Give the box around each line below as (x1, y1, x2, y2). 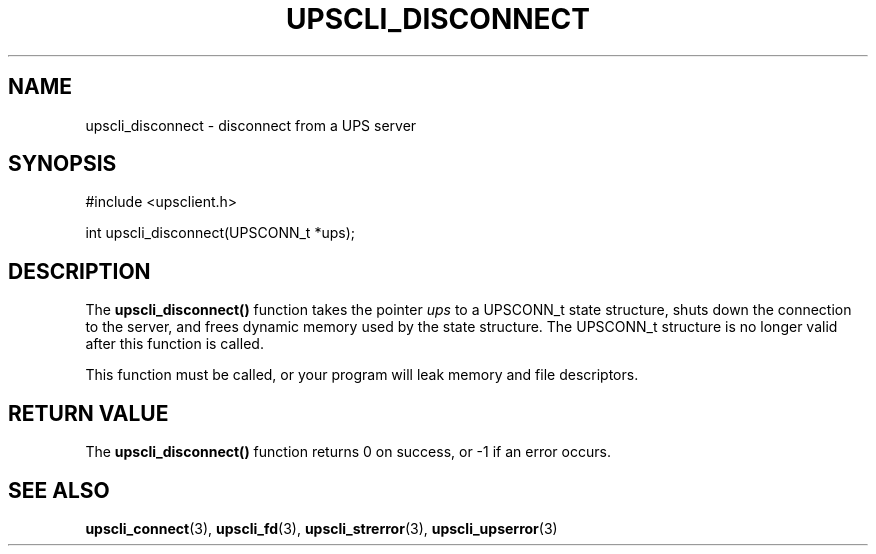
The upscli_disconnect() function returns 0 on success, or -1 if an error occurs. (85, 443, 611, 461)
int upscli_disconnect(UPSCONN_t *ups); (85, 224, 355, 242)
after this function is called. (85, 335, 264, 353)
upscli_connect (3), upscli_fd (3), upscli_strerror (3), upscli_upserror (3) (85, 519, 558, 537)
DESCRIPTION (8, 258, 151, 284)
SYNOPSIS (8, 151, 117, 177)
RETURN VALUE (8, 400, 169, 426)
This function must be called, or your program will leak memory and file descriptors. (85, 366, 639, 384)
